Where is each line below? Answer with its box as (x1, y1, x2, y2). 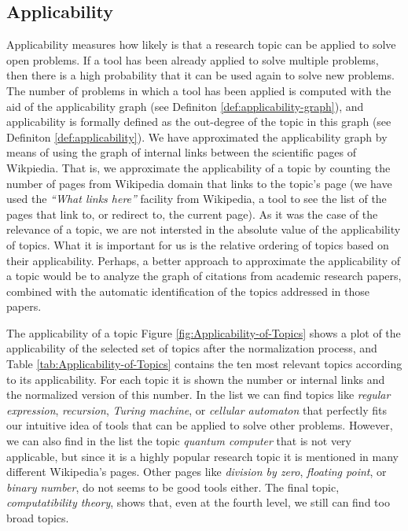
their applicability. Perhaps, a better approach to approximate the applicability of (6, 252, 401, 268)
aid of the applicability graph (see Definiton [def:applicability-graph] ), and (6, 98, 364, 114)
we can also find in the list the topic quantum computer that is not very (6, 433, 351, 449)
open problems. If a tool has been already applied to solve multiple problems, (6, 51, 379, 68)
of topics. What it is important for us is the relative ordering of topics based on (6, 236, 389, 253)
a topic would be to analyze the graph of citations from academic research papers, (6, 267, 402, 284)
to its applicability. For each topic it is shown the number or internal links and (6, 371, 385, 387)
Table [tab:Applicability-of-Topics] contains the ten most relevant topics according (6, 356, 402, 372)
